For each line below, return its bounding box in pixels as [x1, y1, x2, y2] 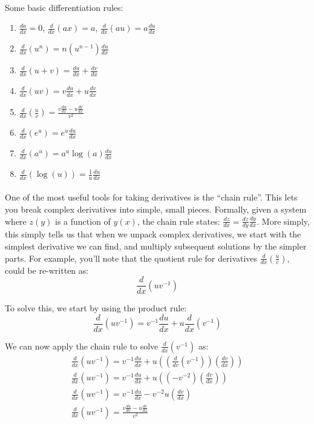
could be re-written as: [5, 263, 89, 276]
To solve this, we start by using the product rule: [5, 302, 187, 314]
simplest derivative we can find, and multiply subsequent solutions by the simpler [5, 240, 307, 253]
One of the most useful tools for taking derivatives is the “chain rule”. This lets [5, 191, 298, 204]
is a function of [55, 214, 111, 227]
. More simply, [257, 214, 310, 227]
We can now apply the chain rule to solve [5, 339, 159, 352]
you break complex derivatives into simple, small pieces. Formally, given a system [5, 203, 307, 216]
